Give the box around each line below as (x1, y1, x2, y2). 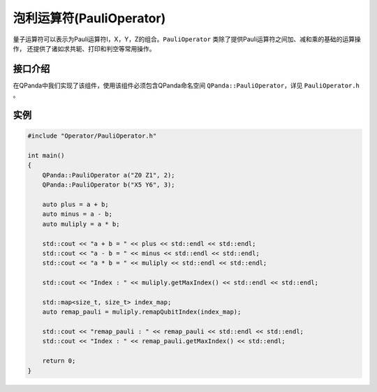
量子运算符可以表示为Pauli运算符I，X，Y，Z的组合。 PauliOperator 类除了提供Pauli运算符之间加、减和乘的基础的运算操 (13, 35, 361, 43)
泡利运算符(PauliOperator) (13, 10, 166, 26)
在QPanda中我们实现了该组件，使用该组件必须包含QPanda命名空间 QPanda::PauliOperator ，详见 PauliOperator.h (13, 81, 360, 89)
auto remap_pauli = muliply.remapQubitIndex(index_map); (42, 308, 242, 316)
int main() (27, 152, 65, 160)
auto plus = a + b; (42, 200, 110, 208)
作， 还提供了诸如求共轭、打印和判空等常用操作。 (13, 44, 156, 52)
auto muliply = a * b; (42, 220, 120, 228)
